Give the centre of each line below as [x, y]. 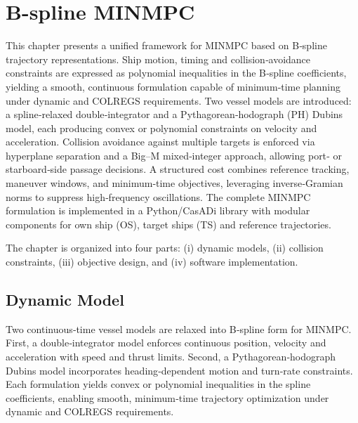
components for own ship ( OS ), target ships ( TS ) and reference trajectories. [168, 224]
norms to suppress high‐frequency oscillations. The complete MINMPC [158, 196]
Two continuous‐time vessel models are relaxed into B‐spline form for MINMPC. [179, 328]
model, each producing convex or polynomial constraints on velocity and [161, 128]
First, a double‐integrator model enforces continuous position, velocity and [166, 343]
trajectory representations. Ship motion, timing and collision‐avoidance [158, 59]
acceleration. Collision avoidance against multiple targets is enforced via [160, 142]
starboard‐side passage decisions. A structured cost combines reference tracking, [178, 169]
